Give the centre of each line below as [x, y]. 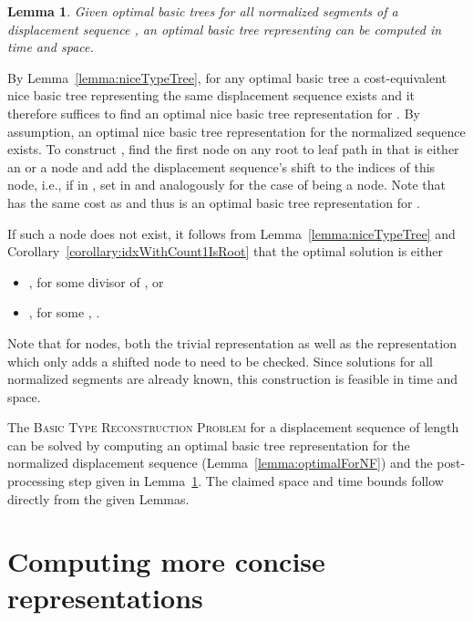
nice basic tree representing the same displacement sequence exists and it [211, 95]
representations [105, 597]
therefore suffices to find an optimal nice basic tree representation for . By [214, 113]
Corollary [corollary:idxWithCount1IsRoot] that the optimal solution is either [225, 251]
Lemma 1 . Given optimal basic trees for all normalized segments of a [203, 11]
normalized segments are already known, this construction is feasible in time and [233, 379]
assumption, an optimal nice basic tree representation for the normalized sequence [236, 131]
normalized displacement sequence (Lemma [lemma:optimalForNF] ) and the [220, 463]
